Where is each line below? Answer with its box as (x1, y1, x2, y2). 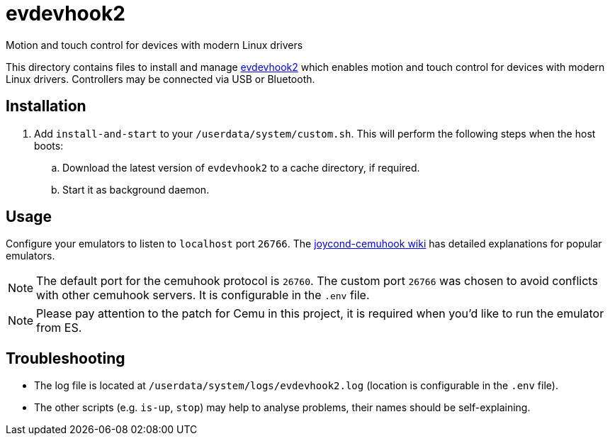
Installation (6, 97, 86, 116)
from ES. (36, 320, 82, 335)
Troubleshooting (6, 349, 125, 367)
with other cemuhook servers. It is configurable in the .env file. (36, 288, 370, 303)
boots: (34, 139, 64, 152)
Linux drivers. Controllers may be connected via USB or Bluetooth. (6, 72, 315, 85)
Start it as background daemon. (62, 183, 210, 196)
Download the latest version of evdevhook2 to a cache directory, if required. (62, 161, 420, 174)
